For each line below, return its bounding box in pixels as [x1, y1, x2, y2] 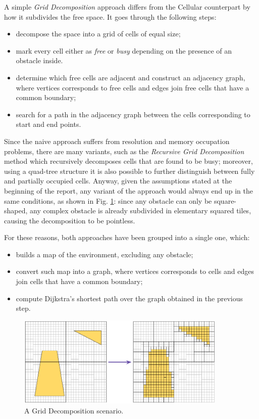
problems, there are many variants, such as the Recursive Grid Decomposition [4, 146, 244, 156]
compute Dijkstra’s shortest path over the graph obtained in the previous [16, 293, 243, 303]
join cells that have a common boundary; [16, 276, 143, 287]
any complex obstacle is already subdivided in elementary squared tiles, [30, 205, 251, 216]
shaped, [4, 205, 28, 216]
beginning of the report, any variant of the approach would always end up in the [4, 185, 253, 196]
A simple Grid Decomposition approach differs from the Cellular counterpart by [4, 2, 250, 12]
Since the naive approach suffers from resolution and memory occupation [4, 135, 230, 146]
